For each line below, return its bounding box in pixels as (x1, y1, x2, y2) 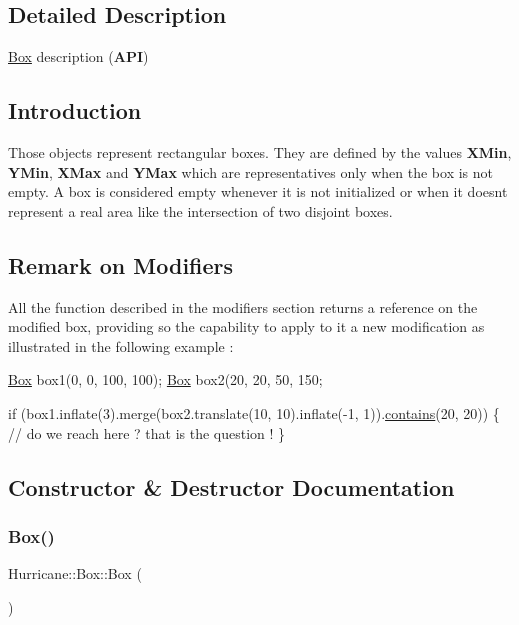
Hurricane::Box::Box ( (8, 563, 142, 584)
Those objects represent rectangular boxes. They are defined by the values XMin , (8, 142, 512, 162)
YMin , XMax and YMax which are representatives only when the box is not (8, 161, 494, 182)
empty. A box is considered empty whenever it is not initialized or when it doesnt (8, 181, 508, 202)
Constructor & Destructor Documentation (8, 471, 455, 502)
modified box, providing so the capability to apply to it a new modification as (8, 316, 485, 337)
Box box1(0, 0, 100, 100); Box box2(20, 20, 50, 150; (8, 369, 323, 390)
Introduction (8, 95, 142, 126)
